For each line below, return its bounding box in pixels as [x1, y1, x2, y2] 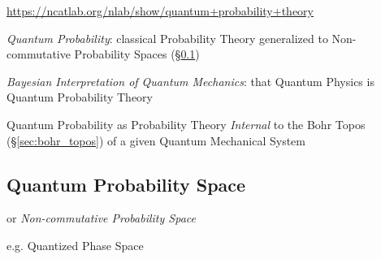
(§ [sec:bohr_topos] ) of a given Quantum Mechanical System [6, 132, 305, 149]
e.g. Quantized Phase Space [6, 236, 144, 253]
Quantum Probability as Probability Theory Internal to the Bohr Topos [6, 115, 366, 132]
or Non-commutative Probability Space [6, 209, 196, 227]
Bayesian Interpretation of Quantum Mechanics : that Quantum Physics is [6, 72, 375, 89]
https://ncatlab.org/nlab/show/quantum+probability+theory [6, 2, 314, 19]
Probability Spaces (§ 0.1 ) [74, 45, 200, 63]
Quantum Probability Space [6, 171, 246, 196]
